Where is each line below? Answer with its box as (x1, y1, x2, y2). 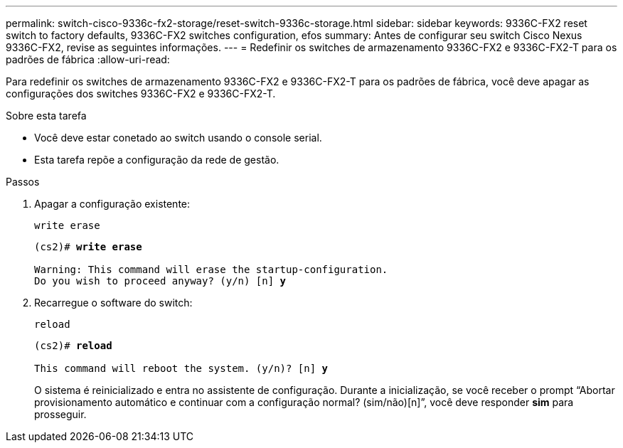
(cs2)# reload (34, 340, 112, 351)
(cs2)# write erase (34, 241, 142, 252)
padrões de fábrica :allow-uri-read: (6, 53, 170, 65)
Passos (6, 176, 40, 188)
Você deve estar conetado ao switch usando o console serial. (34, 132, 322, 144)
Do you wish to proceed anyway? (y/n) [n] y (34, 275, 287, 287)
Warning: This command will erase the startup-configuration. (34, 264, 388, 275)
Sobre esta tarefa (6, 110, 87, 122)
